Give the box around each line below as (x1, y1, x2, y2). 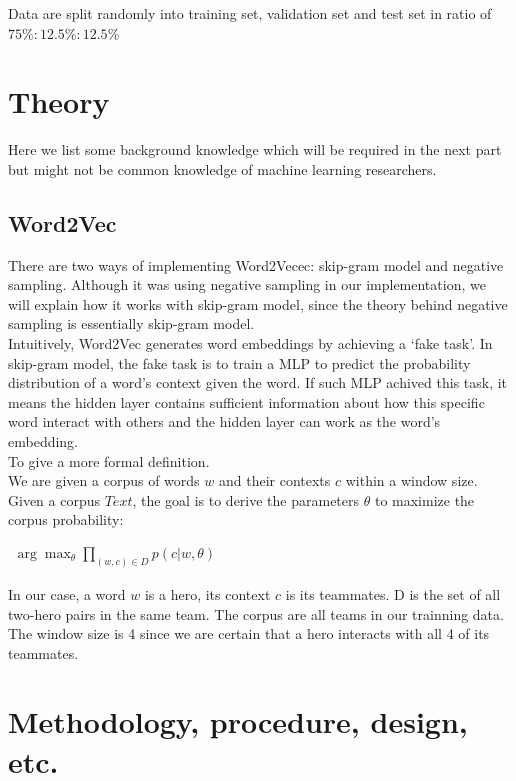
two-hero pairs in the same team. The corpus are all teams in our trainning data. (8, 603, 504, 624)
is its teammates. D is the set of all (285, 583, 501, 604)
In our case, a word (8, 583, 126, 604)
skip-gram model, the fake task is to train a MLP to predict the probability (8, 352, 471, 373)
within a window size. (345, 470, 478, 491)
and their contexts (218, 470, 331, 491)
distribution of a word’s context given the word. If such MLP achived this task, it (8, 372, 508, 393)
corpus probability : (8, 509, 124, 530)
